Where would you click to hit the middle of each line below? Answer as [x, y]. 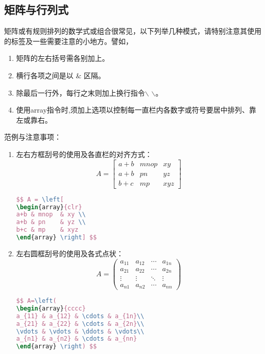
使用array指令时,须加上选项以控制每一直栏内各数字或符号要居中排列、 [132, 110]
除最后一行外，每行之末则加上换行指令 [80, 92]
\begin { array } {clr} [49, 207]
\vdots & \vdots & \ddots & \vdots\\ [80, 331]
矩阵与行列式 [36, 9]
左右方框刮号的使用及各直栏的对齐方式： [84, 154]
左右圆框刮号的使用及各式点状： [70, 253]
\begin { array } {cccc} [51, 308]
